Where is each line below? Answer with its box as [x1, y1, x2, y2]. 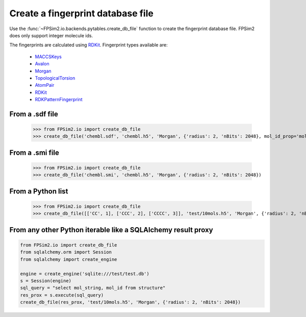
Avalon [35, 61, 49, 67]
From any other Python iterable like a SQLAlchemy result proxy [9, 225, 214, 234]
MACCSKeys [35, 54, 62, 60]
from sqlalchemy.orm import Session [20, 249, 112, 255]
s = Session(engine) [20, 278, 71, 283]
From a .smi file [9, 148, 60, 157]
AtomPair [35, 82, 55, 88]
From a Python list [9, 187, 68, 196]
